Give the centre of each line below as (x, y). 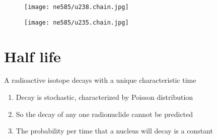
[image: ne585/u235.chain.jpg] (77, 22)
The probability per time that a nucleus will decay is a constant (114, 131)
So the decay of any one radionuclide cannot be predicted (104, 114)
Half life (32, 56)
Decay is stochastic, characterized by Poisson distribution (104, 97)
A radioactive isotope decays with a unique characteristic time (100, 80)
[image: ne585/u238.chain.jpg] (77, 7)
